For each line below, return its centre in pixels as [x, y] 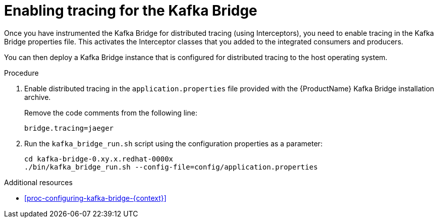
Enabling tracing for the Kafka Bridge [131, 11]
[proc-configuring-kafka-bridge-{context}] [95, 198]
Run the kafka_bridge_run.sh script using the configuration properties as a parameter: [174, 143]
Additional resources [38, 182]
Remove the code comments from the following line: [111, 113]
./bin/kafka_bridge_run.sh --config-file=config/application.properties [171, 167]
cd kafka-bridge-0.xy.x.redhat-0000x [99, 159]
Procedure [21, 73]
